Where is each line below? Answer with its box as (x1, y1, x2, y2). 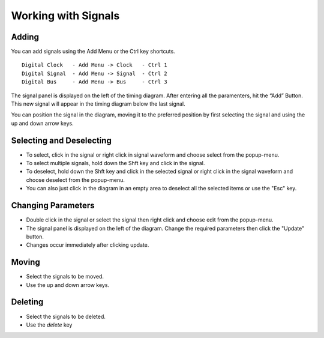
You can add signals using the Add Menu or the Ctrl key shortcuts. (11, 48, 175, 55)
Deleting (11, 297, 44, 307)
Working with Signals (11, 9, 120, 22)
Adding (11, 32, 39, 42)
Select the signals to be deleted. (26, 313, 106, 320)
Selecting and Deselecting (11, 135, 112, 145)
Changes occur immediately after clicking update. (26, 241, 149, 249)
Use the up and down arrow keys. (26, 281, 110, 288)
